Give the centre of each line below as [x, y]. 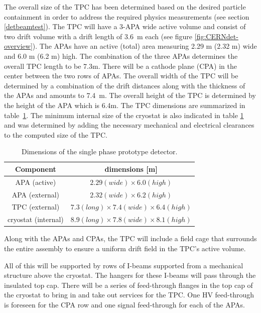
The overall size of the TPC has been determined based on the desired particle [125, 7]
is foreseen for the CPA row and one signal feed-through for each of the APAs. [125, 304]
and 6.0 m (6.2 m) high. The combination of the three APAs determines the [121, 56]
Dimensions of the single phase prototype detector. [99, 151]
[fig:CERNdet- [216, 36]
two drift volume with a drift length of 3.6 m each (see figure [98, 36]
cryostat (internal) [36, 219]
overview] [18, 46]
